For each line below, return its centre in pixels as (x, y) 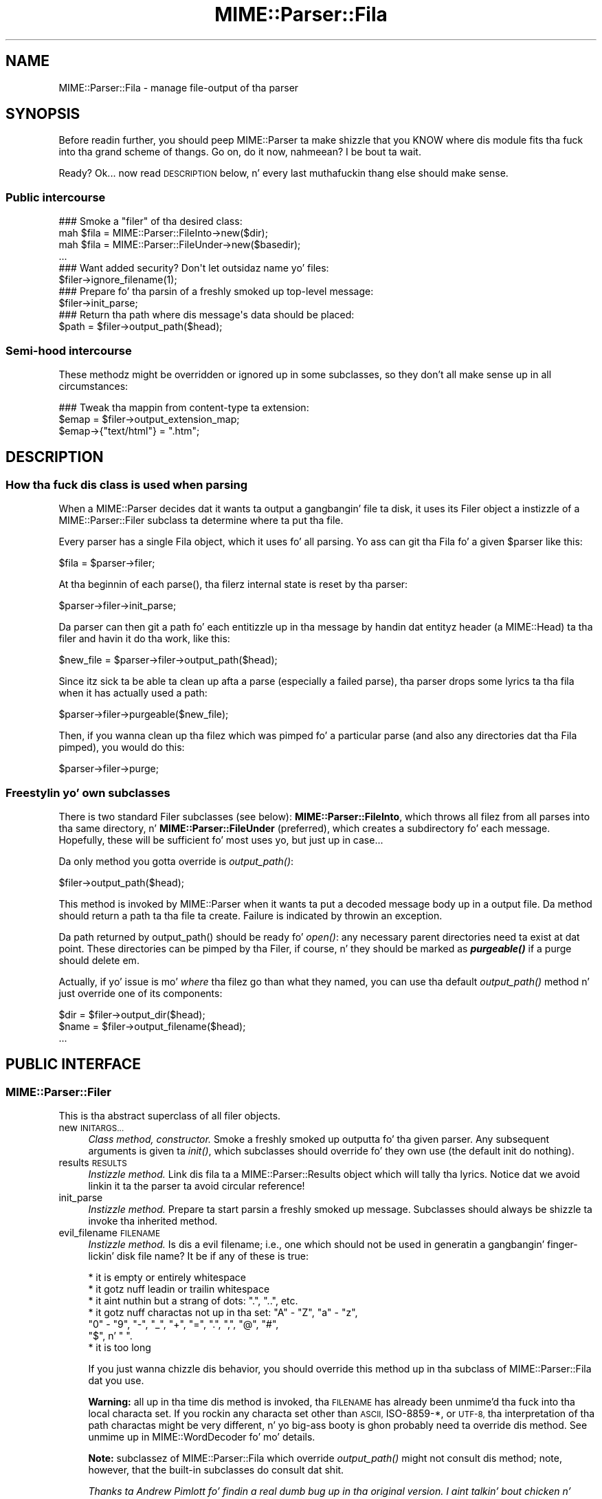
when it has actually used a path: (133, 693)
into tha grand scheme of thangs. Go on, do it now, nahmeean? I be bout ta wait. (240, 152)
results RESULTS (93, 1163)
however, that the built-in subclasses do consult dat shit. (216, 1470)
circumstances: (93, 386)
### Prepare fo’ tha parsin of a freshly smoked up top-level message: (216, 292)
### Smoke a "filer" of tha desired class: (150, 221)
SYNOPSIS (43, 114)
